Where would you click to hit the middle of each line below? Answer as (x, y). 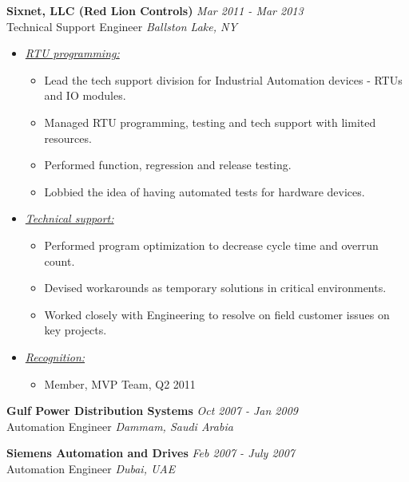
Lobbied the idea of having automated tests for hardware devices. (204, 191)
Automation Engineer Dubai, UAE (91, 468)
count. (60, 261)
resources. (68, 138)
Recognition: (55, 356)
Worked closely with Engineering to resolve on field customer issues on (217, 314)
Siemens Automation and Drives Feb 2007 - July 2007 (151, 453)
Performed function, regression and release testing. (168, 165)
